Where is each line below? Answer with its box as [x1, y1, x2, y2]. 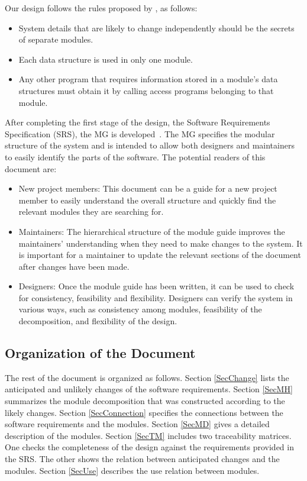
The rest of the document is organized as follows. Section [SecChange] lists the [5, 371, 289, 383]
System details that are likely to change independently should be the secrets [18, 21, 295, 34]
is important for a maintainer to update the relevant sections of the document [18, 248, 301, 261]
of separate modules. [18, 33, 93, 46]
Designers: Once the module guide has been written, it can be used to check [18, 280, 295, 292]
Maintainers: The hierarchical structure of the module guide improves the [18, 225, 285, 237]
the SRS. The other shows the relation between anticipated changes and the [5, 453, 280, 465]
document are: [5, 162, 57, 175]
